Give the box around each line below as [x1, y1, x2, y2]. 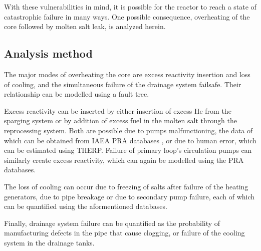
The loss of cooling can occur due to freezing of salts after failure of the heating [4, 181, 248, 191]
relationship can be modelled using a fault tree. [4, 89, 149, 99]
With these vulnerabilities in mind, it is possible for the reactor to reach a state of [4, 2, 256, 12]
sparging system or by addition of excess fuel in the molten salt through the [4, 115, 237, 126]
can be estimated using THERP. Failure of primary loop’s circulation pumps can [4, 145, 252, 155]
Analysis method [4, 46, 93, 61]
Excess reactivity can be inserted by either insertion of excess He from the [4, 105, 231, 116]
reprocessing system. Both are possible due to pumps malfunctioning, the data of [4, 125, 253, 135]
